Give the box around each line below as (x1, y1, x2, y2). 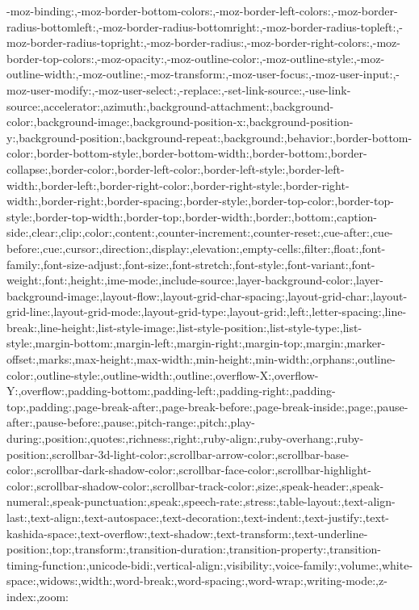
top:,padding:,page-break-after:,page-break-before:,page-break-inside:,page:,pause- (6, 398, 409, 414)
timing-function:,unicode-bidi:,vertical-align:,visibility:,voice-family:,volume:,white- (6, 556, 413, 573)
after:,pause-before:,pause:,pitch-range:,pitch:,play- (6, 414, 255, 431)
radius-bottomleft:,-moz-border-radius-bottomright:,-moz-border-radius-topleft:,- (6, 18, 404, 35)
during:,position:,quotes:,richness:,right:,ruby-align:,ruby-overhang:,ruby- (6, 430, 364, 447)
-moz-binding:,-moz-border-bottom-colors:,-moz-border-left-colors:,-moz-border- (6, 2, 398, 19)
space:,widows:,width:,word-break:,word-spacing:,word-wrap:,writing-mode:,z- (6, 572, 388, 589)
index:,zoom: (6, 587, 69, 604)
